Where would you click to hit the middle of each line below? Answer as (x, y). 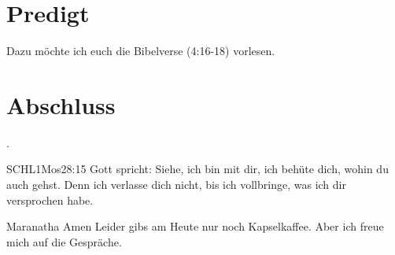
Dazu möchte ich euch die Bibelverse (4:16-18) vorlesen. (141, 51)
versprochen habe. (50, 200)
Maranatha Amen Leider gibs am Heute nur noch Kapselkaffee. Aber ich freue (195, 226)
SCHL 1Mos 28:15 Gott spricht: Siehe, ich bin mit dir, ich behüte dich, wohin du (197, 169)
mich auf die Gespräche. (64, 241)
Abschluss (61, 104)
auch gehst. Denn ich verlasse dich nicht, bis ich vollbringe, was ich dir (176, 185)
